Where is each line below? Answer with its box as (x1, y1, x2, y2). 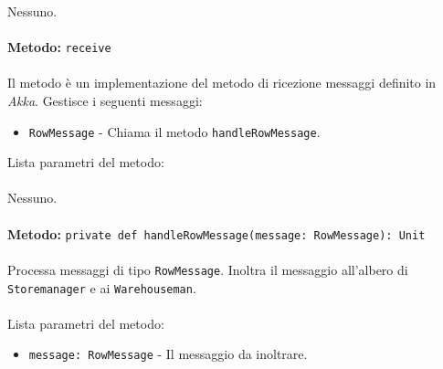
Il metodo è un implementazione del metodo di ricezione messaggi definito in (7, 73, 437, 92)
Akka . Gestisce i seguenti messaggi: (7, 91, 203, 111)
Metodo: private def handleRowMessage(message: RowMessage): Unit (7, 224, 426, 243)
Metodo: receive (7, 37, 111, 57)
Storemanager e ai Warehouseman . (7, 278, 196, 297)
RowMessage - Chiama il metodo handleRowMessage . (28, 121, 321, 141)
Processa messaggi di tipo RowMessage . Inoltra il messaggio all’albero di (7, 259, 408, 279)
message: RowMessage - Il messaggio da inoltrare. (28, 344, 308, 364)
